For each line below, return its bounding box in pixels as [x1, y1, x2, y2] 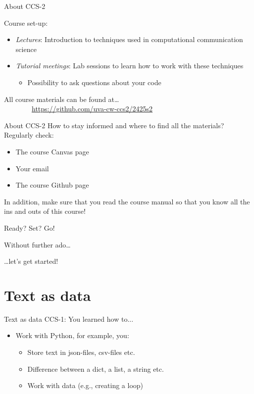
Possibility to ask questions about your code [27, 77, 161, 87]
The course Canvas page [15, 146, 89, 156]
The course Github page [15, 180, 89, 190]
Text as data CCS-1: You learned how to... [4, 313, 134, 324]
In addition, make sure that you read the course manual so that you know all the [4, 196, 250, 206]
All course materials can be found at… [4, 94, 119, 104]
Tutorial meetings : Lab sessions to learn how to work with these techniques [15, 60, 244, 71]
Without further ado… [4, 239, 71, 249]
